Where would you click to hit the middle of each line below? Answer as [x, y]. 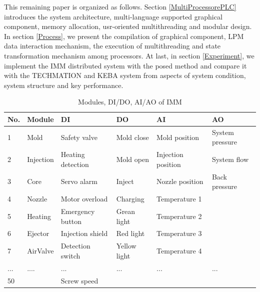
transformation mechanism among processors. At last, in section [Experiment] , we [129, 55]
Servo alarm [79, 181]
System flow [230, 159]
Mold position [178, 137]
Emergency [78, 211]
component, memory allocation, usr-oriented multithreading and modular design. [128, 26]
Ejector [38, 233]
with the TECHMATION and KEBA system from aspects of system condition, [125, 75]
